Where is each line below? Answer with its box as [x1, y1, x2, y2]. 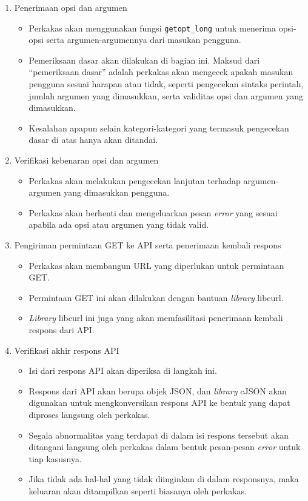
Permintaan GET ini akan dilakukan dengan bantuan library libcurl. [28, 291, 284, 304]
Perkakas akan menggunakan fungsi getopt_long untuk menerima [28, 21, 276, 34]
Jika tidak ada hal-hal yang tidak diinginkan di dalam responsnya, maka [28, 473, 299, 485]
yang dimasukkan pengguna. [64, 186, 170, 199]
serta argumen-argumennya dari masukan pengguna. [46, 33, 241, 46]
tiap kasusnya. [28, 452, 82, 465]
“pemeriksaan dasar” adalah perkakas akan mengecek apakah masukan [28, 65, 293, 78]
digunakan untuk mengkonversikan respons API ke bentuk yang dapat [28, 396, 290, 409]
